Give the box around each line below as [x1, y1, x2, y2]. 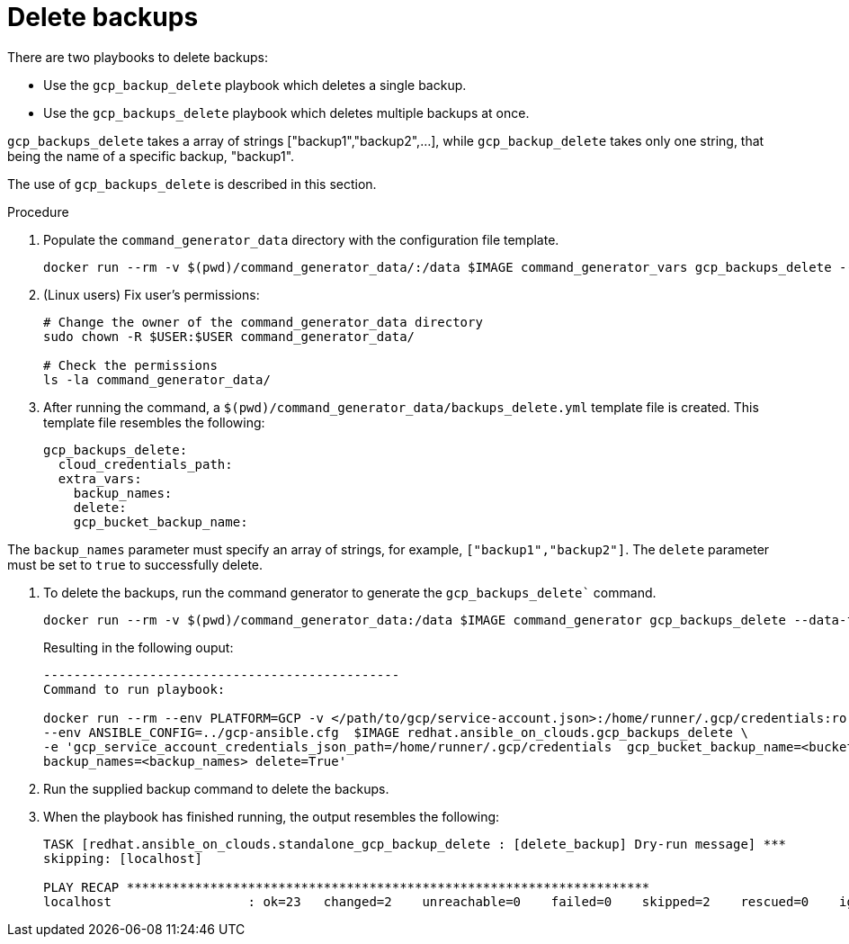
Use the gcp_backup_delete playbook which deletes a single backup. [43, 76, 467, 93]
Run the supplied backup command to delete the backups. [43, 780, 389, 796]
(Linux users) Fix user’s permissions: [43, 286, 260, 302]
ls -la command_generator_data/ [43, 372, 271, 387]
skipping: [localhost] [43, 850, 203, 866]
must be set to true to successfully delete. [7, 556, 264, 572]
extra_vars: [58, 471, 142, 486]
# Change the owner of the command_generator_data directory [43, 314, 483, 329]
